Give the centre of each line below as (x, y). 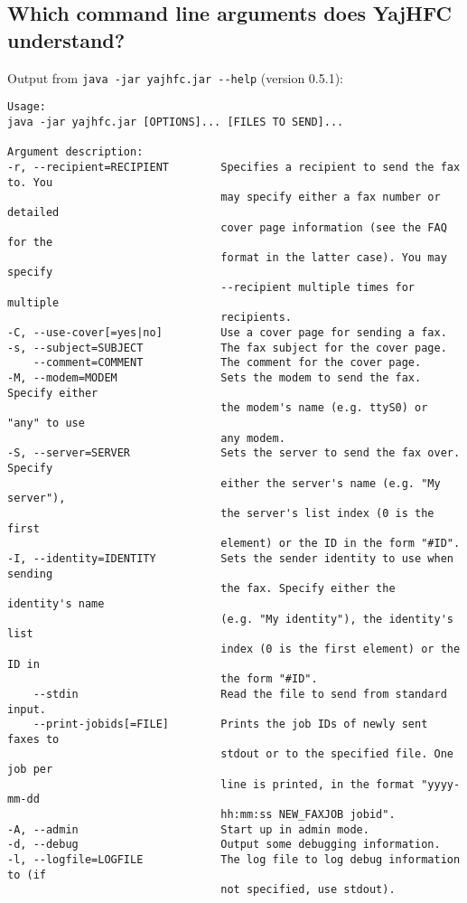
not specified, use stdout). (308, 890)
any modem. (253, 438)
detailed (33, 212)
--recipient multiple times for (318, 288)
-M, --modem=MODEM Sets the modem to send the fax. (215, 378)
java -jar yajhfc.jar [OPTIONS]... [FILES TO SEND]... (176, 122)
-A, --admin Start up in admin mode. (188, 829)
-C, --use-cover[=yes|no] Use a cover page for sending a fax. (227, 333)
